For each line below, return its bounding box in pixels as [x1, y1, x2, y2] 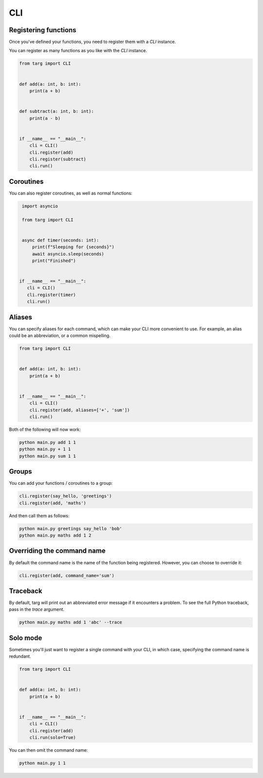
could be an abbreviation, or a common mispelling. [9, 333, 111, 339]
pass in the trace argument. [9, 606, 65, 612]
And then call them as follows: [9, 513, 70, 519]
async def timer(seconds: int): [22, 237, 99, 243]
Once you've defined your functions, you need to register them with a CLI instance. [9, 39, 176, 45]
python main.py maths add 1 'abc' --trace [19, 619, 122, 625]
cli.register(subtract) [29, 156, 86, 162]
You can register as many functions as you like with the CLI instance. [9, 48, 147, 54]
